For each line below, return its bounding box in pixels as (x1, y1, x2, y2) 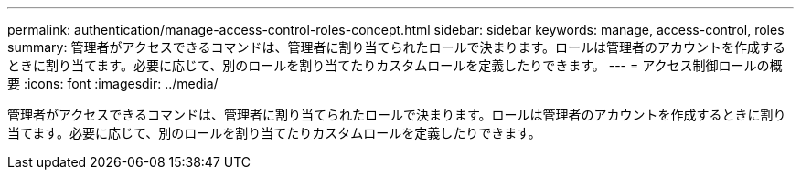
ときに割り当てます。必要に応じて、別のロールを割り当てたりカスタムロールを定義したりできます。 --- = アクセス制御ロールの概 (7, 57, 783, 73)
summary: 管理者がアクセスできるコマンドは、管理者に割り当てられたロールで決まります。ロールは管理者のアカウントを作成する (7, 39, 786, 55)
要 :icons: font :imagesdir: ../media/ (7, 76, 219, 91)
